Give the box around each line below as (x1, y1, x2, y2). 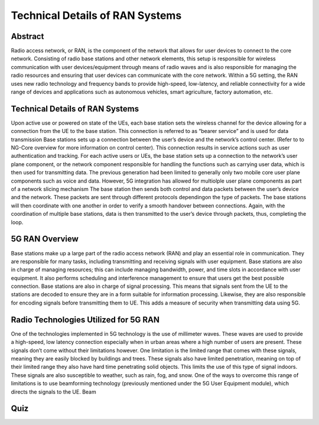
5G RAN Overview (11, 234, 79, 244)
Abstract (11, 31, 44, 41)
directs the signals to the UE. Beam (11, 388, 97, 395)
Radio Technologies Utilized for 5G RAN (11, 314, 159, 325)
